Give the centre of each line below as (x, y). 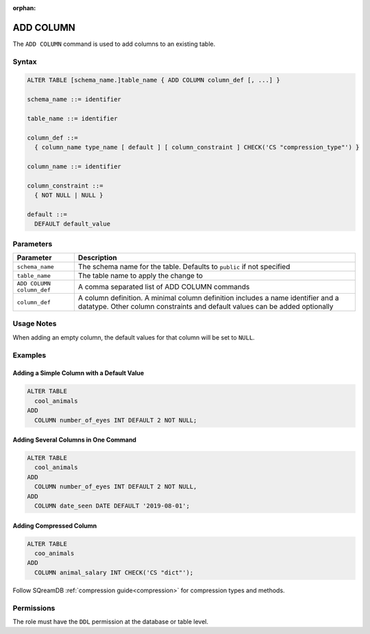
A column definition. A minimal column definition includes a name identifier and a (208, 298)
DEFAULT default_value (73, 224)
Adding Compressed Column (55, 525)
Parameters (33, 244)
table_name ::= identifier (72, 119)
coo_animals (54, 554)
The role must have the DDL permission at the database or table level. (111, 621)
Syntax (25, 62)
